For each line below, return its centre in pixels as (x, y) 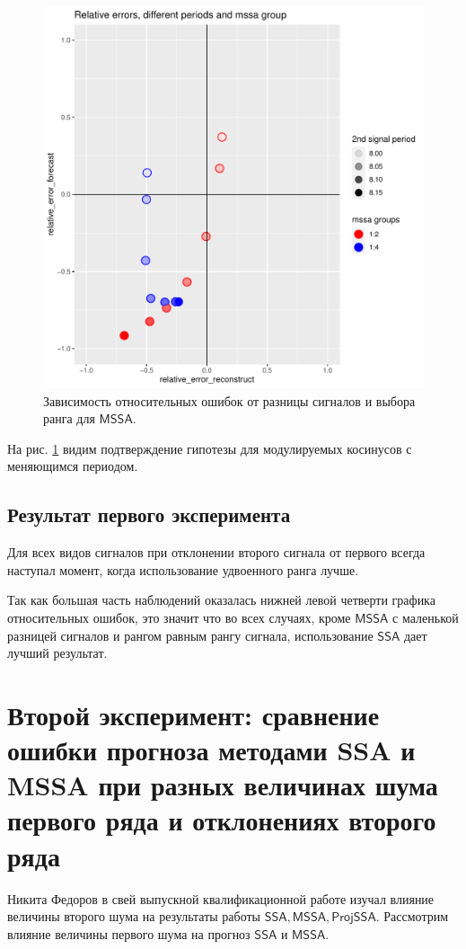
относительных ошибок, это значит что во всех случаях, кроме (179, 617)
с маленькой (426, 617)
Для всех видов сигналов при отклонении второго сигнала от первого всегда (216, 552)
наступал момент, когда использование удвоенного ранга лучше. (183, 569)
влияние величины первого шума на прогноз (129, 933)
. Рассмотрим (412, 916)
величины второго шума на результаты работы (134, 916)
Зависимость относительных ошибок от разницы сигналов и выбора (229, 400)
